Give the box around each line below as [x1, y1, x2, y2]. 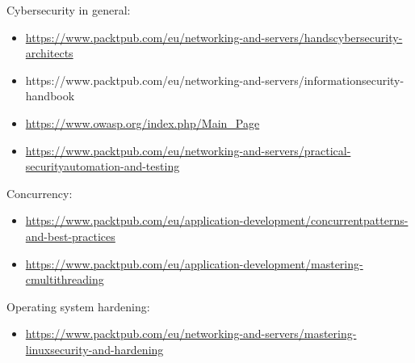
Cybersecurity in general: [6, 2, 131, 18]
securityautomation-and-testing [25, 158, 180, 175]
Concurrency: [6, 184, 73, 201]
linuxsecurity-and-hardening [25, 340, 164, 357]
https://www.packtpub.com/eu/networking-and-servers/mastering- [25, 325, 357, 342]
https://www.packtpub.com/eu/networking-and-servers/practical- [25, 141, 351, 158]
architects [25, 44, 73, 61]
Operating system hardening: [6, 298, 150, 314]
